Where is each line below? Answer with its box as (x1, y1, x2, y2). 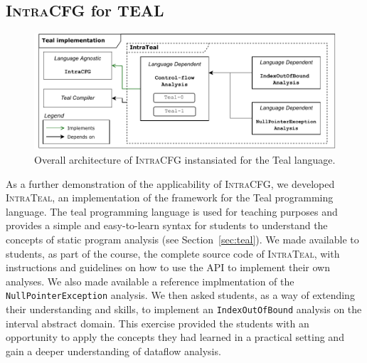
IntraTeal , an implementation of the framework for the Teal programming (6, 190, 334, 205)
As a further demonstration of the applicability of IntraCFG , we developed (6, 176, 335, 191)
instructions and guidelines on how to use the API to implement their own (6, 260, 330, 275)
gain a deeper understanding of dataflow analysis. (6, 343, 221, 358)
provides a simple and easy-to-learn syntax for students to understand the (6, 218, 328, 233)
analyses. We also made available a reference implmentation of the (6, 273, 294, 288)
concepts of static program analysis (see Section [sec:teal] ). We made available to (6, 232, 359, 247)
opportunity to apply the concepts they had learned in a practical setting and (6, 330, 344, 344)
